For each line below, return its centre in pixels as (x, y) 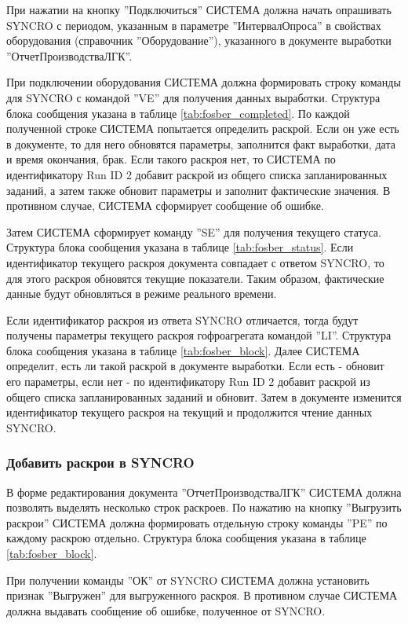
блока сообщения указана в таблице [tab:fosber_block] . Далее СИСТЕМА (183, 350)
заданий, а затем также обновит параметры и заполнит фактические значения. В (199, 190)
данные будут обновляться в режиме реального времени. (142, 294)
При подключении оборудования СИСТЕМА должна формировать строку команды (204, 82)
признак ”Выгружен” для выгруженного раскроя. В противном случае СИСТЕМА (202, 595)
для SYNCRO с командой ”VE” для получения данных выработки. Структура (193, 97)
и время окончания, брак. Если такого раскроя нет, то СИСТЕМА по (171, 159)
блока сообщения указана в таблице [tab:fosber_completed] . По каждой (178, 113)
